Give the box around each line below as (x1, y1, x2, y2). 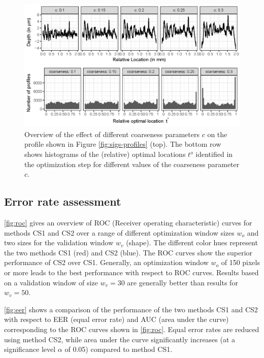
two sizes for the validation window (4, 237, 114, 248)
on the (207, 128, 227, 139)
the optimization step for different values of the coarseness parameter (24, 158, 240, 169)
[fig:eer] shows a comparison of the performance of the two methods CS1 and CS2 (4, 304, 258, 314)
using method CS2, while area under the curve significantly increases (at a (4, 334, 236, 344)
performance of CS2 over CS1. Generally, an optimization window (4, 257, 209, 268)
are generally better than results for (127, 277, 238, 287)
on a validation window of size (4, 277, 98, 287)
